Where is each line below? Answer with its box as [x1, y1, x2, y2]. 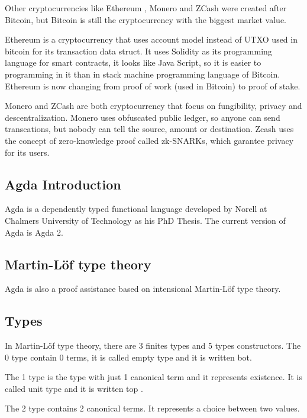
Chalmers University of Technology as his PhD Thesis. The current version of [5, 214, 286, 226]
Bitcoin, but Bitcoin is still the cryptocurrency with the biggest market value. [5, 13, 286, 25]
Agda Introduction [5, 175, 121, 193]
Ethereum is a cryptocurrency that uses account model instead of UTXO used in [5, 33, 298, 46]
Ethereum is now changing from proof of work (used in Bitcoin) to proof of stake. [5, 79, 300, 92]
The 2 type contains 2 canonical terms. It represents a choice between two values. [5, 402, 300, 414]
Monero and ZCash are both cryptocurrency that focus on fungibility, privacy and [5, 99, 302, 112]
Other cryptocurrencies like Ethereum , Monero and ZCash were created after [5, 2, 287, 14]
